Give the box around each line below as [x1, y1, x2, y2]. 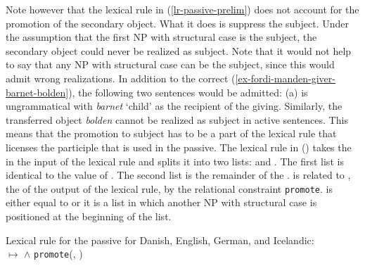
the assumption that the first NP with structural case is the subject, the [6, 30, 317, 44]
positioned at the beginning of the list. [6, 208, 172, 223]
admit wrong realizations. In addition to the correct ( [6, 70, 236, 85]
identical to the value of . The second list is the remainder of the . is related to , [6, 167, 351, 182]
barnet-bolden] [6, 84, 69, 99]
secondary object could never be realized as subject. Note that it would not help [6, 43, 352, 58]
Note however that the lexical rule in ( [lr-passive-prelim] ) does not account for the [6, 2, 359, 16]
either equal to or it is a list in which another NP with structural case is [6, 195, 317, 210]
